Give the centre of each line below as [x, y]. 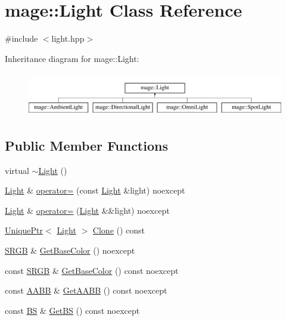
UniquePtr [24, 230]
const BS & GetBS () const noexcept [72, 310]
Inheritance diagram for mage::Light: [72, 58]
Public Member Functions [86, 145]
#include [21, 38]
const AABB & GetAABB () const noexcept [86, 290]
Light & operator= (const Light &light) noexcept [95, 190]
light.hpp [68, 38]
